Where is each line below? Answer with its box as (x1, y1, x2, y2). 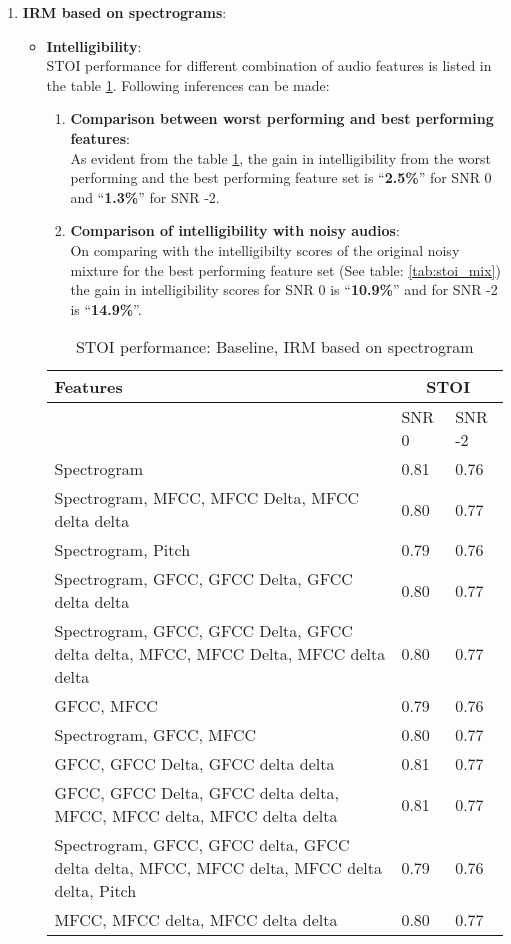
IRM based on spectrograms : (22, 2, 227, 22)
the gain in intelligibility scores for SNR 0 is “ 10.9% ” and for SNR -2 (70, 279, 498, 300)
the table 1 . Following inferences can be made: (46, 74, 330, 95)
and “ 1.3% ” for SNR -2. (70, 186, 220, 207)
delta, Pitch (54, 879, 137, 903)
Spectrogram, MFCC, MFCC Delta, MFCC (54, 486, 360, 510)
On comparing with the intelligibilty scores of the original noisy (70, 239, 460, 260)
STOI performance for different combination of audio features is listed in (46, 55, 492, 76)
